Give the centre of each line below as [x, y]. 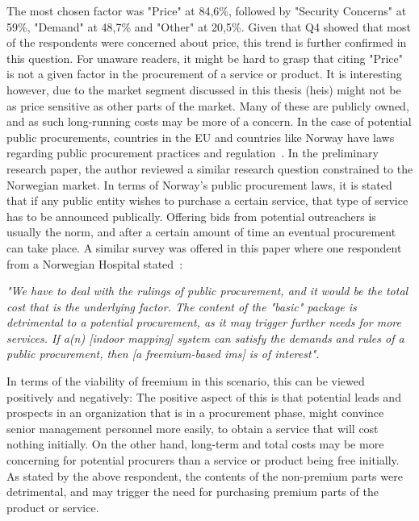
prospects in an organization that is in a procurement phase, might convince [195, 413]
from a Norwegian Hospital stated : [95, 263]
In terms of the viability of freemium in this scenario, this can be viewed [186, 381]
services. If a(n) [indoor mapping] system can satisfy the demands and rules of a [205, 338]
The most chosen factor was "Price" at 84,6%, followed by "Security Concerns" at [207, 10]
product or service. [53, 507]
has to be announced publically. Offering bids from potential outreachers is [191, 216]
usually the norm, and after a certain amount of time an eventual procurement [201, 232]
